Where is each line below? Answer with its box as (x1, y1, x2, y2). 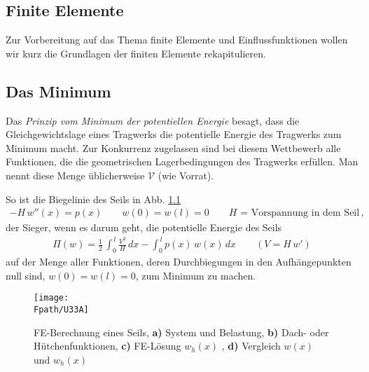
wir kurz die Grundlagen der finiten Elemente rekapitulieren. (6, 46, 266, 60)
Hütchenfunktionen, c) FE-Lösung (34, 338, 181, 353)
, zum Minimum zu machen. (135, 268, 256, 282)
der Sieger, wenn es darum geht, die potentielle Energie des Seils (6, 220, 282, 235)
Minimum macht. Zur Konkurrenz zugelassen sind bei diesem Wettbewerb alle (6, 140, 341, 155)
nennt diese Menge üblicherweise (6, 167, 145, 182)
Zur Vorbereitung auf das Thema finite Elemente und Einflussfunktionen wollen (6, 32, 348, 47)
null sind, (6, 268, 46, 282)
